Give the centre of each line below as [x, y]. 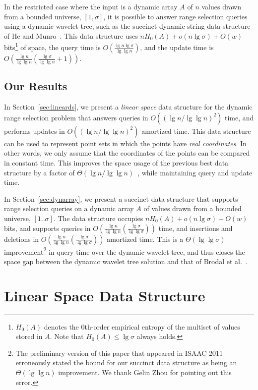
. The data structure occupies [98, 218]
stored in [29, 336]
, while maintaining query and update [195, 172]
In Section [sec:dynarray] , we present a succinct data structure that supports [121, 198]
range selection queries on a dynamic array [69, 208]
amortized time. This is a [145, 239]
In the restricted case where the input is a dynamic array [91, 6]
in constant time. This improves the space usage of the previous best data [116, 163]
